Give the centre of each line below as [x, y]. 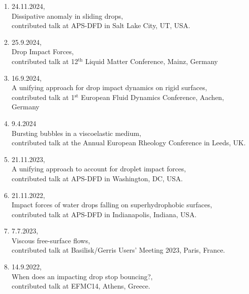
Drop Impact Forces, [43, 51]
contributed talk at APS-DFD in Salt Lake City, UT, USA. [101, 25]
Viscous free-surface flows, [51, 240]
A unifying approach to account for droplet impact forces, [99, 169]
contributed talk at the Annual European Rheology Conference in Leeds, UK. [129, 143]
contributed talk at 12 [45, 61]
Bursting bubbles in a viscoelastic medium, [76, 133]
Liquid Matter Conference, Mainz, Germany [152, 61]
